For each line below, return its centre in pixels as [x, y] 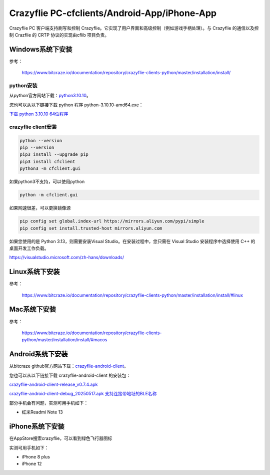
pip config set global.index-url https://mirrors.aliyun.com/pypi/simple [112, 221]
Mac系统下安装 [33, 309]
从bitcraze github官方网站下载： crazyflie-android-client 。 [69, 366]
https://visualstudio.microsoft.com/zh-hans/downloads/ [67, 258]
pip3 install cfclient [47, 161]
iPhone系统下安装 [37, 427]
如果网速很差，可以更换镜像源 [40, 208]
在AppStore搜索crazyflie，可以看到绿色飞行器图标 [61, 438]
